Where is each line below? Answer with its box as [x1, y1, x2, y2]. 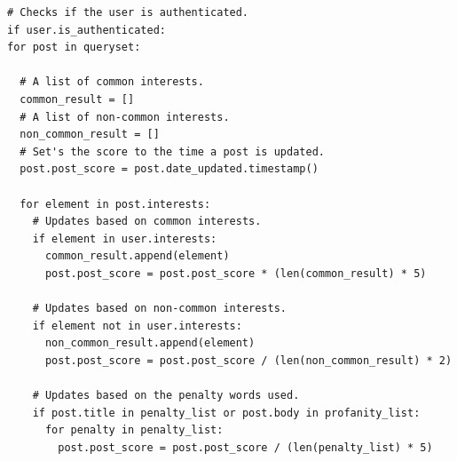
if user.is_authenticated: [7, 23, 166, 36]
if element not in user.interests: [32, 319, 242, 332]
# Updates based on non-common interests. [32, 302, 287, 315]
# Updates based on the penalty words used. [32, 389, 300, 402]
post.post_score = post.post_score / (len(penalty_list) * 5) [58, 441, 433, 454]
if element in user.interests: [32, 232, 217, 245]
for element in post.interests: [20, 197, 211, 211]
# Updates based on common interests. [32, 215, 262, 228]
